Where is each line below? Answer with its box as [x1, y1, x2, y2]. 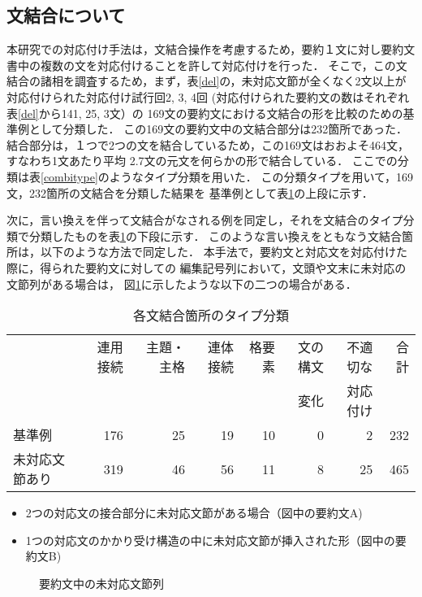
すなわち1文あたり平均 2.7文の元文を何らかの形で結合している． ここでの [6, 152, 398, 169]
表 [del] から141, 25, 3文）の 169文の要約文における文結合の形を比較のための [6, 104, 403, 121]
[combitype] [41, 168, 98, 185]
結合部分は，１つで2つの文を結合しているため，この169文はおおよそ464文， [6, 136, 409, 153]
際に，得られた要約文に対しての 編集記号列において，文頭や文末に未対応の [6, 259, 407, 276]
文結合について [6, 2, 126, 28]
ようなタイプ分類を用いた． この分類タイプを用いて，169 [109, 168, 414, 185]
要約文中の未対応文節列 [39, 574, 164, 591]
